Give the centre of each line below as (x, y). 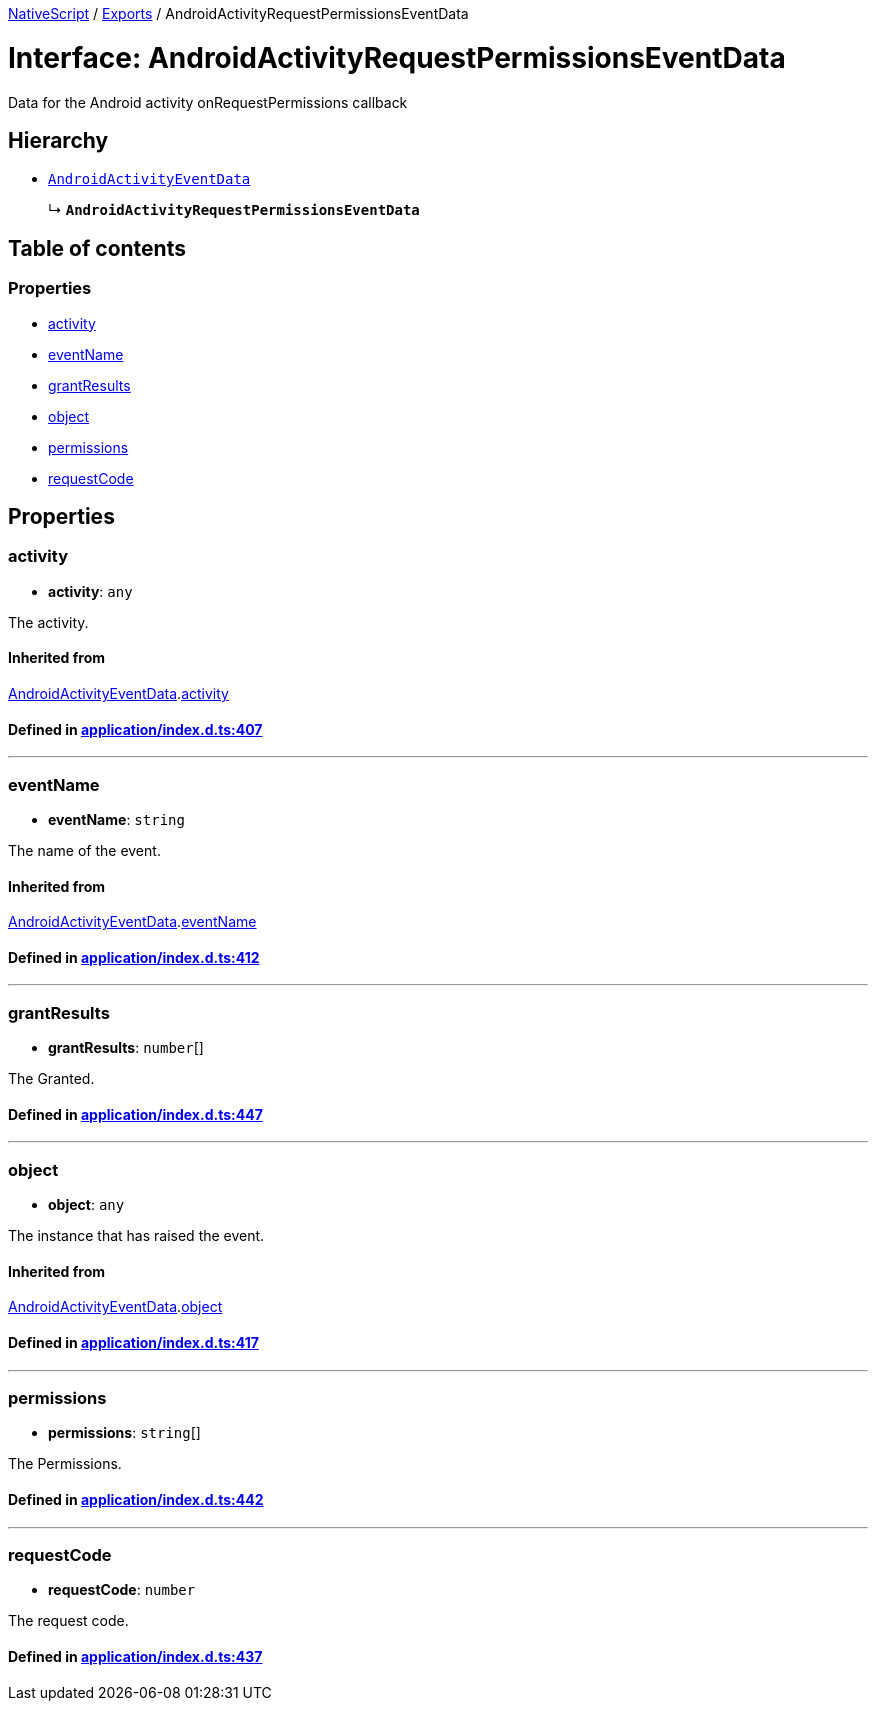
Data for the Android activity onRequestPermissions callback (208, 102)
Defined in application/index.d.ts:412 (134, 957)
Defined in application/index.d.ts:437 (135, 1656)
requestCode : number (122, 1590)
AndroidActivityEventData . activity (118, 693)
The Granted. (51, 1079)
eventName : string (116, 819)
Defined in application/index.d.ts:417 (133, 1342)
